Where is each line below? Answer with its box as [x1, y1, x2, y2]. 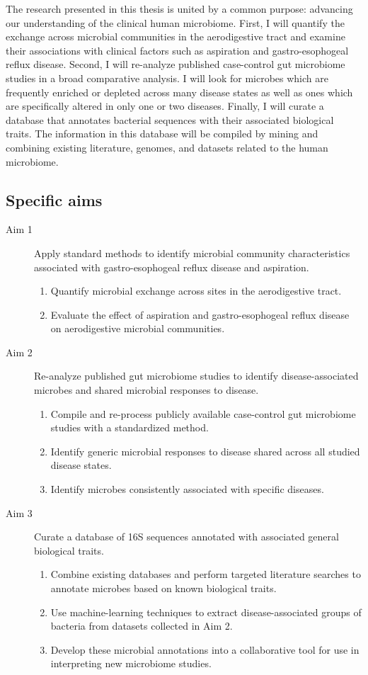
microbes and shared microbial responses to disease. [34, 382, 259, 397]
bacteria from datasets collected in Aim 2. [50, 618, 233, 633]
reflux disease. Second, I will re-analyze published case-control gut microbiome [6, 57, 345, 72]
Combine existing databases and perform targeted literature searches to [50, 567, 361, 582]
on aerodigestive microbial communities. [50, 321, 225, 336]
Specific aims [6, 188, 103, 210]
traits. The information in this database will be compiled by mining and [6, 126, 318, 141]
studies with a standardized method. [50, 420, 209, 435]
